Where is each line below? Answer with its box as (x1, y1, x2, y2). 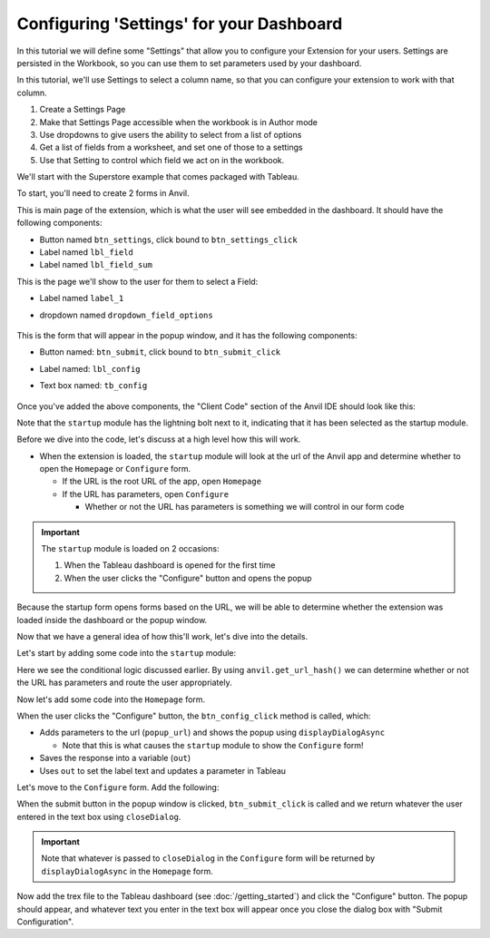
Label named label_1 (39, 293, 124, 304)
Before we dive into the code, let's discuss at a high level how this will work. (16, 434, 301, 445)
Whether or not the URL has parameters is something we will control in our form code (84, 502, 405, 513)
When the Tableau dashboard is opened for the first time (64, 560, 276, 571)
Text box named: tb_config (39, 380, 148, 391)
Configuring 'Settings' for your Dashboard (16, 14, 343, 34)
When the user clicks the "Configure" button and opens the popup (64, 572, 312, 583)
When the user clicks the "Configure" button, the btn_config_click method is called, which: (16, 710, 371, 721)
